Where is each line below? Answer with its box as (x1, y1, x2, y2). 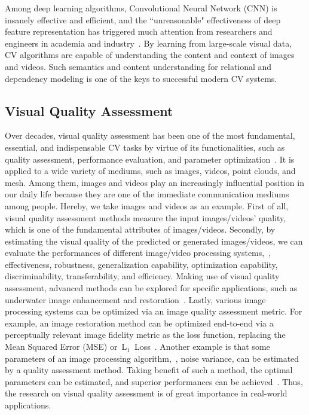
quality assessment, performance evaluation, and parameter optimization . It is (5, 152, 295, 165)
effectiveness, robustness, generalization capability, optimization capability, (5, 258, 278, 270)
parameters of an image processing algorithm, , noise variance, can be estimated (5, 352, 299, 364)
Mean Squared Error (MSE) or (5, 340, 118, 353)
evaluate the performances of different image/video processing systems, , (5, 246, 271, 259)
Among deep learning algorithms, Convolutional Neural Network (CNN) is (5, 2, 277, 14)
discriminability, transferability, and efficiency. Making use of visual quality (5, 270, 280, 282)
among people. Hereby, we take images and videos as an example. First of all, (5, 199, 289, 212)
